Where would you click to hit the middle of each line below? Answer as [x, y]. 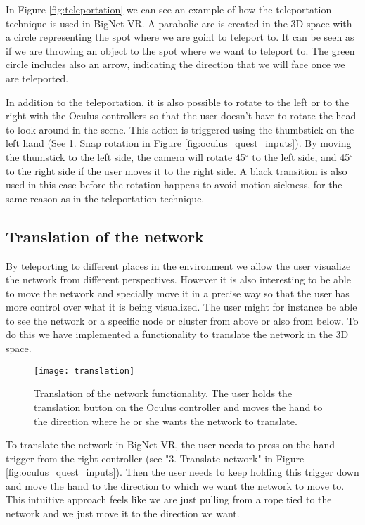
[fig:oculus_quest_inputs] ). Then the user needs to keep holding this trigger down [182, 472]
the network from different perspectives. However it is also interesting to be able [178, 279]
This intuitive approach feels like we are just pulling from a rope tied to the [169, 499]
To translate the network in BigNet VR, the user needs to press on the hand [170, 445]
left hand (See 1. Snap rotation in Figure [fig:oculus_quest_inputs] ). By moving [179, 143]
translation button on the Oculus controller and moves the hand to [178, 407]
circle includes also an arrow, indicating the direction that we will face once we [175, 64]
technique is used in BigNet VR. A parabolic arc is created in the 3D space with [179, 23]
